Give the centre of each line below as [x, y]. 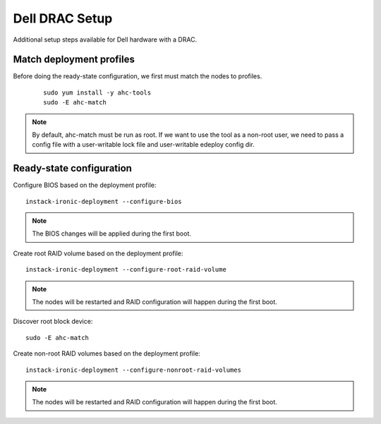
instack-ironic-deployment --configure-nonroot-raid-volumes [133, 370]
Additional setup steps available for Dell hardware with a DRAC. [105, 40]
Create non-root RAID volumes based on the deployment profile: [107, 353]
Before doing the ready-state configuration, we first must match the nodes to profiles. [138, 76]
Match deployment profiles [74, 60]
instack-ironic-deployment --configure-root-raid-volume [126, 269]
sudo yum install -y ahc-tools [97, 92]
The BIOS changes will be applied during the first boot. [112, 234]
